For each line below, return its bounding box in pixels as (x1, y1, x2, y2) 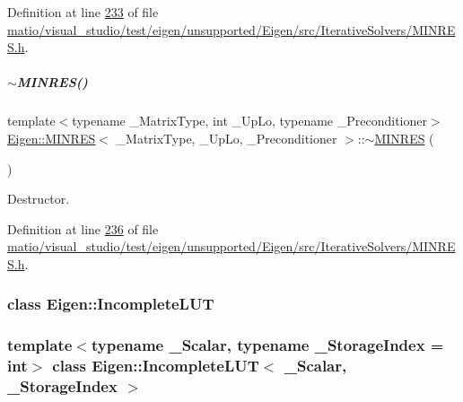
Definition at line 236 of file (7, 219, 159, 238)
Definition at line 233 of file (7, 3, 159, 21)
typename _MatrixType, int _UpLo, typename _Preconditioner (72, 111, 427, 130)
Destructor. (7, 189, 70, 208)
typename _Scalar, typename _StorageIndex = (91, 334, 444, 356)
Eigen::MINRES (7, 128, 96, 147)
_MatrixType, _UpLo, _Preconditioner (116, 128, 337, 147)
